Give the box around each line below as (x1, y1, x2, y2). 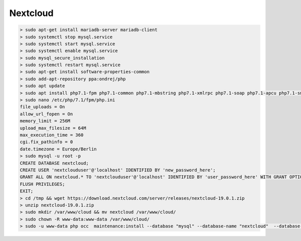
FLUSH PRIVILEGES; (20, 181, 65, 187)
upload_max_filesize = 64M (20, 125, 86, 131)
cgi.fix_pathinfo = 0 (20, 139, 73, 145)
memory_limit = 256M (20, 118, 70, 124)
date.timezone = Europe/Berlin (20, 146, 97, 152)
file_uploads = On (20, 104, 65, 110)
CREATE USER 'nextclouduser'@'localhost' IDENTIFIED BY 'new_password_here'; (20, 167, 216, 173)
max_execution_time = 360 (20, 132, 84, 138)
